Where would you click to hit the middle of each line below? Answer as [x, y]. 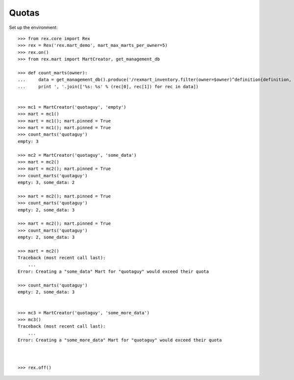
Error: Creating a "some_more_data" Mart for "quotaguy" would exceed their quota [120, 340]
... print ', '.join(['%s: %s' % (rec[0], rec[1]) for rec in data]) [108, 86]
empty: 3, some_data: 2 [46, 183]
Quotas [24, 13]
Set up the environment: [33, 27]
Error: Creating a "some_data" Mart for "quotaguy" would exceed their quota [113, 272]
